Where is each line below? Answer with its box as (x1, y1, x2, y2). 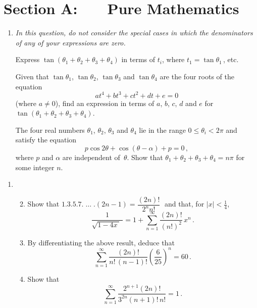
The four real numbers (15, 124, 85, 135)
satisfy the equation (15, 134, 77, 145)
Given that (15, 71, 49, 81)
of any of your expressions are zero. (15, 37, 126, 47)
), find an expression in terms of (55, 97, 155, 108)
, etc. (223, 54, 239, 65)
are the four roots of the (160, 71, 234, 81)
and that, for (164, 198, 204, 209)
